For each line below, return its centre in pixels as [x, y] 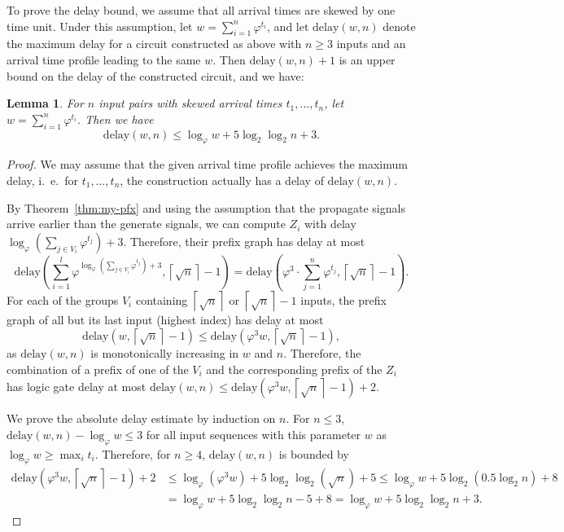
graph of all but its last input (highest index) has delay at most [165, 320]
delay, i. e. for [42, 180]
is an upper [367, 59]
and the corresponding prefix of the [294, 369]
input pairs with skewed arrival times [190, 103]
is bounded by [314, 453]
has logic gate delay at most [77, 387]
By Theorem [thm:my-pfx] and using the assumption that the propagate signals [206, 207]
